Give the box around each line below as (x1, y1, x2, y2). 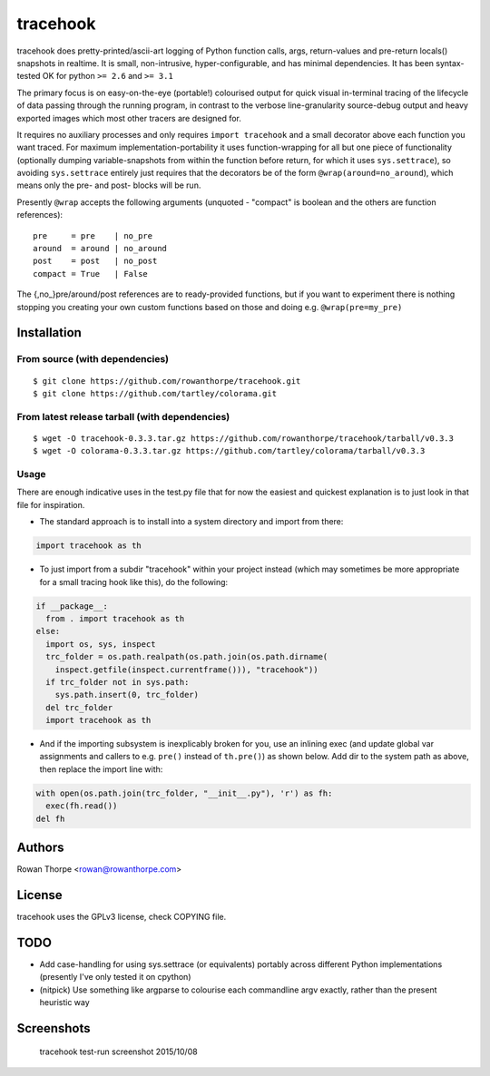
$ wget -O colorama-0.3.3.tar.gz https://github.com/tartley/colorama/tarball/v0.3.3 (33, 445, 426, 456)
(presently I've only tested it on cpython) (39, 972, 191, 983)
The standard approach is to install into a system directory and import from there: (39, 516, 344, 527)
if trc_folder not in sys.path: (45, 677, 190, 687)
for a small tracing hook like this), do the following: (39, 576, 229, 587)
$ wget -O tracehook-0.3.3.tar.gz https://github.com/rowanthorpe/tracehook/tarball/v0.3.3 (33, 433, 454, 444)
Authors (16, 840, 64, 855)
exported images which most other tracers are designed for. (16, 112, 242, 123)
